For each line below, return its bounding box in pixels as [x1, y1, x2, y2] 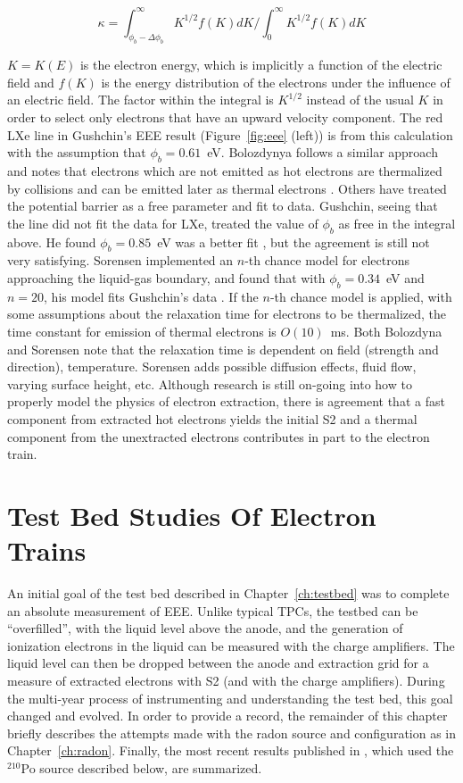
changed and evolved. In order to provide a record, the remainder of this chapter [7, 706, 448, 725]
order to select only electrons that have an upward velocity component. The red [7, 108, 443, 127]
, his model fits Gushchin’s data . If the [44, 287, 259, 305]
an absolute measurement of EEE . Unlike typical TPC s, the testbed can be [7, 601, 418, 620]
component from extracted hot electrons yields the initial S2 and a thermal [7, 409, 418, 428]
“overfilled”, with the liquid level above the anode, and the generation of [7, 619, 403, 637]
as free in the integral [338, 213, 456, 232]
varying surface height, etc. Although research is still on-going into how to [7, 374, 412, 393]
